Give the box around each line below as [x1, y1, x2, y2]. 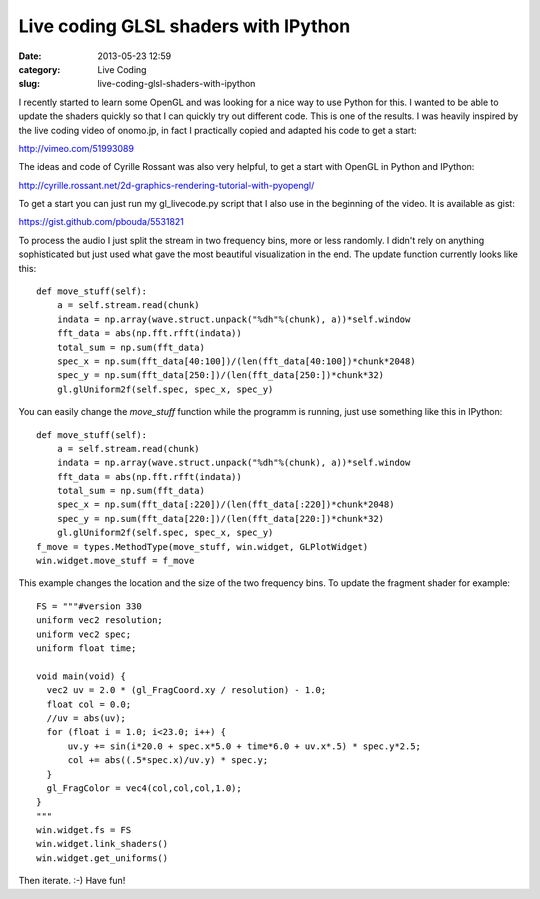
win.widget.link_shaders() [36, 838, 169, 850]
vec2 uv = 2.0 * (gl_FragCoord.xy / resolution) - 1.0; [46, 685, 327, 696]
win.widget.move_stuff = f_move [36, 555, 195, 567]
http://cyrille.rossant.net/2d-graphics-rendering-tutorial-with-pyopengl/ [18, 179, 315, 191]
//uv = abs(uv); [46, 712, 127, 724]
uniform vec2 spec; [36, 628, 132, 640]
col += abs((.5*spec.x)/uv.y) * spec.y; [67, 755, 269, 766]
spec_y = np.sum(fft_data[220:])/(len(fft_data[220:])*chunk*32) [56, 513, 385, 524]
